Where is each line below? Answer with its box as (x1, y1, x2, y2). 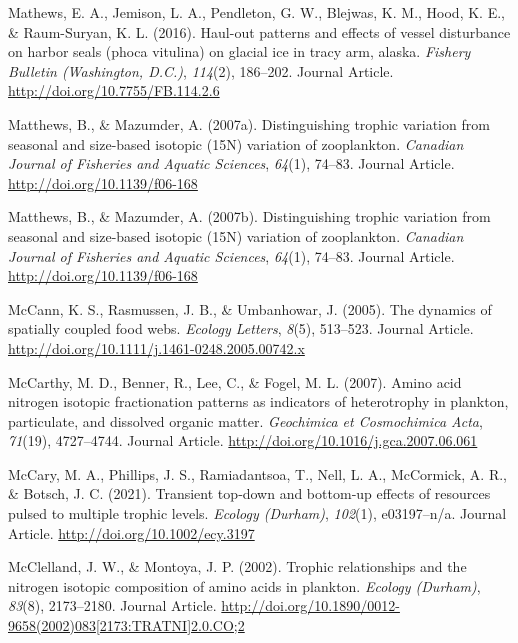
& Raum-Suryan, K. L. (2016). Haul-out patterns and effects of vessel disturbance (8, 21, 511, 42)
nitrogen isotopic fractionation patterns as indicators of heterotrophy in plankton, (8, 391, 509, 412)
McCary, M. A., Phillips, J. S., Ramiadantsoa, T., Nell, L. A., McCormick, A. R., (8, 463, 508, 484)
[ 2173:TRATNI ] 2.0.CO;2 (95, 615, 245, 636)
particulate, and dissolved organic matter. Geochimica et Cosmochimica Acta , (8, 410, 483, 431)
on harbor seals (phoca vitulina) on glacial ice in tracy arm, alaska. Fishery (8, 41, 471, 62)
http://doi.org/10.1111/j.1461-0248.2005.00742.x (8, 337, 305, 358)
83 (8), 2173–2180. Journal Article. (8, 595, 217, 616)
